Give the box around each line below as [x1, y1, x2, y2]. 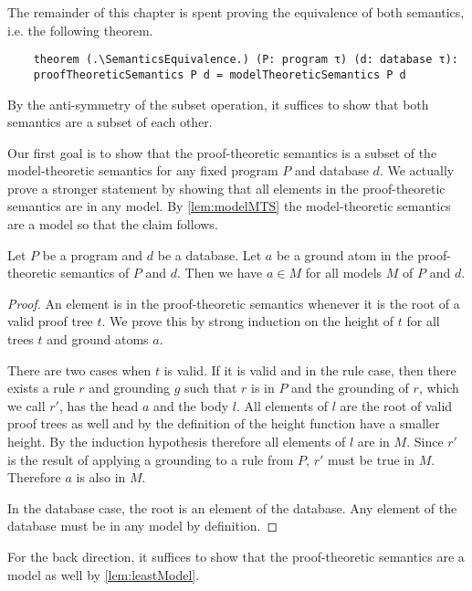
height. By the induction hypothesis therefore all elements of [7, 432, 346, 450]
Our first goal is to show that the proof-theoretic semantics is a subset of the [7, 142, 437, 162]
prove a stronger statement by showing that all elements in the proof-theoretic [7, 178, 446, 197]
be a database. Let [157, 245, 262, 264]
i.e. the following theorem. [7, 20, 153, 39]
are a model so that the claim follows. [7, 215, 218, 234]
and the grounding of [291, 378, 409, 397]
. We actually [379, 161, 455, 180]
